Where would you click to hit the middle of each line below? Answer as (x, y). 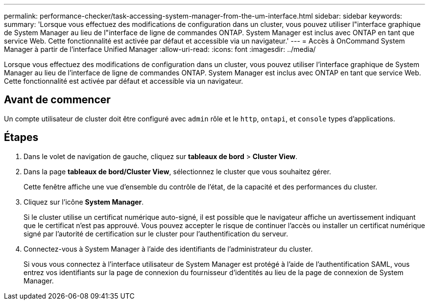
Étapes (21, 138)
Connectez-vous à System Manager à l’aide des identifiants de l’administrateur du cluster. (168, 249)
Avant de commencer (57, 100)
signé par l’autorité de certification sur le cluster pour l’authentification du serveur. (156, 234)
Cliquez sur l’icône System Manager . (84, 202)
